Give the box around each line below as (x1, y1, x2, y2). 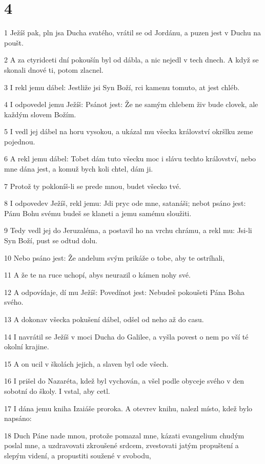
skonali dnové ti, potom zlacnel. (4, 64, 104, 75)
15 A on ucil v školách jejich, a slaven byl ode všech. (4, 358, 169, 369)
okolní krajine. (4, 341, 49, 352)
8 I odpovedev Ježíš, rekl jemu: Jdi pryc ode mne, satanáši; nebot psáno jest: (4, 198, 246, 208)
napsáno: (4, 413, 32, 424)
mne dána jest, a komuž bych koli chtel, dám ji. (4, 163, 153, 174)
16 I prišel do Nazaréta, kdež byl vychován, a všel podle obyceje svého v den (4, 375, 244, 386)
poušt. (4, 37, 24, 48)
